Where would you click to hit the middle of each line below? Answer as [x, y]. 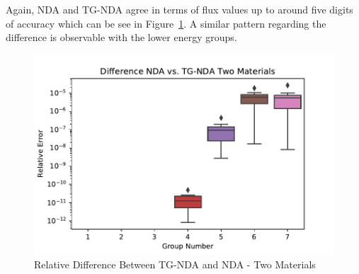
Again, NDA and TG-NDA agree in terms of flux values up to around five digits [179, 9]
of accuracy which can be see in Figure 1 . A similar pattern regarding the [166, 23]
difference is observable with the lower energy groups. [121, 37]
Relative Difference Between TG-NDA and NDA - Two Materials [175, 264]
